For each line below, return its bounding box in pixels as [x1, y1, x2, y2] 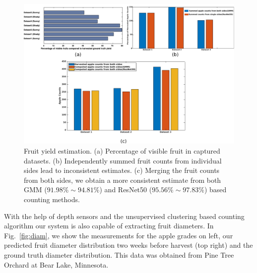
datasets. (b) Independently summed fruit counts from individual [24, 155, 222, 165]
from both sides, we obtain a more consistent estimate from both [24, 174, 221, 185]
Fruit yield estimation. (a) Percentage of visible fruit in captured [24, 145, 220, 156]
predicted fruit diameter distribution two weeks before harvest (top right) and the [4, 240, 253, 250]
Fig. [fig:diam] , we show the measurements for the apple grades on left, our [4, 230, 233, 240]
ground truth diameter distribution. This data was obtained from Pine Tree [4, 249, 234, 260]
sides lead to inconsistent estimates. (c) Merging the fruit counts [24, 165, 220, 175]
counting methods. [24, 194, 80, 204]
